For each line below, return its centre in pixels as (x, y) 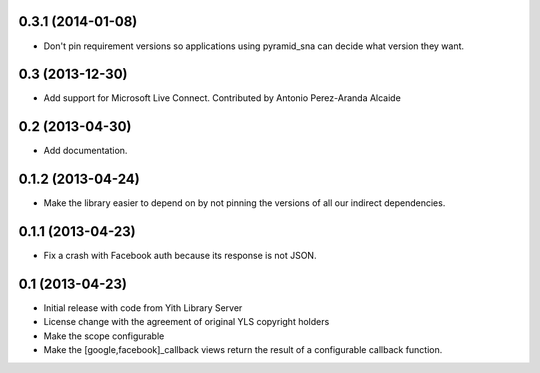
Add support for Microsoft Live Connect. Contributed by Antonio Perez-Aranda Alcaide (222, 98)
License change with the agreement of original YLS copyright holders (186, 322)
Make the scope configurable (104, 336)
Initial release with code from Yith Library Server (143, 308)
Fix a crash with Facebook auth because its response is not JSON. (180, 256)
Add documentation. (85, 151)
